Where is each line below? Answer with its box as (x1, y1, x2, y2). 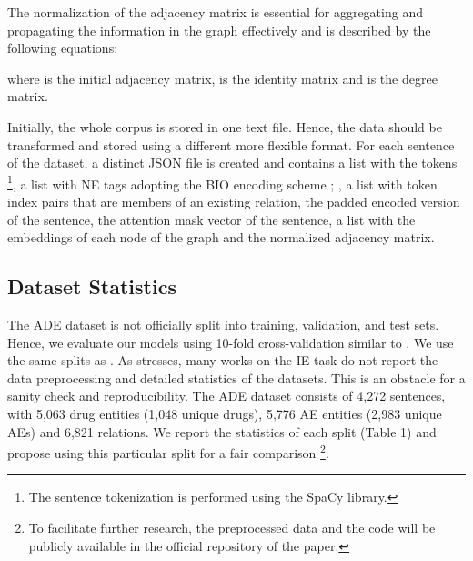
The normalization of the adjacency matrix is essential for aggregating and (7, 3, 423, 21)
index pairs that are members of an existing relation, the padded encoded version (7, 192, 460, 210)
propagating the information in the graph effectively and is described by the (7, 20, 431, 39)
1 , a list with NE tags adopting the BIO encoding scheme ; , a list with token (7, 171, 438, 193)
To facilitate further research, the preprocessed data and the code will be (28, 517, 436, 536)
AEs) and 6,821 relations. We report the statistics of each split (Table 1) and (7, 422, 437, 441)
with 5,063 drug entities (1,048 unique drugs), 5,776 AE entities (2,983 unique (7, 403, 442, 423)
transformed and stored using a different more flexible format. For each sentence (7, 135, 455, 154)
